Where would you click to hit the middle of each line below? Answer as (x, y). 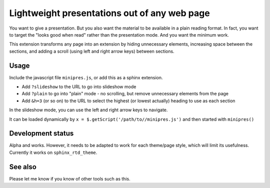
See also (23, 167)
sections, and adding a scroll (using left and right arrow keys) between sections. (92, 51)
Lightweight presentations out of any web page (109, 13)
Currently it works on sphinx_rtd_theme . (53, 152)
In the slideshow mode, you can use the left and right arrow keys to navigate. (88, 110)
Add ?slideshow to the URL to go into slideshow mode (79, 87)
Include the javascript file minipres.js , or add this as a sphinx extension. (86, 77)
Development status (41, 134)
